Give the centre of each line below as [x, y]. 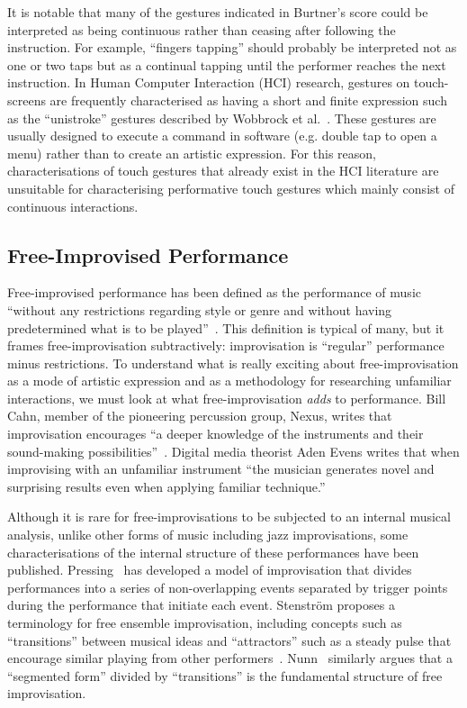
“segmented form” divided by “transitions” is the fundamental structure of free [225, 675]
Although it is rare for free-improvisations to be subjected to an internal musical [229, 517]
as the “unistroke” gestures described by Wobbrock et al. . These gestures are [222, 118]
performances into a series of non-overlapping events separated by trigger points [228, 587]
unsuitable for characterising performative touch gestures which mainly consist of [231, 188]
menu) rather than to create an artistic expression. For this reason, [192, 153]
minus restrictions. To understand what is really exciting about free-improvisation [233, 363]
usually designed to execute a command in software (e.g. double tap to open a [222, 136]
